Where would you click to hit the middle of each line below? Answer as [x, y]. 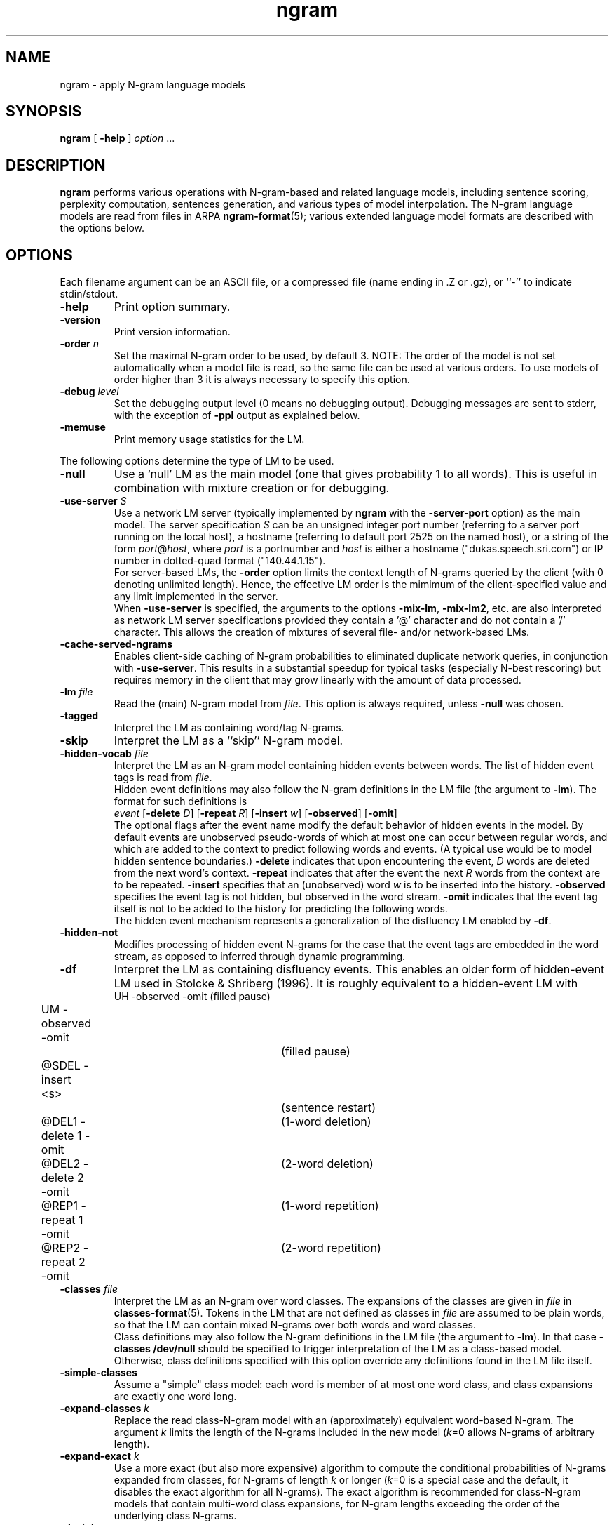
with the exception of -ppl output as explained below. [237, 415]
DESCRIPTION [56, 165]
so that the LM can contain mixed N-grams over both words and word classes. [295, 1325]
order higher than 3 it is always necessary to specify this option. [262, 380]
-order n [79, 344]
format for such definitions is [180, 801]
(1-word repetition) [330, 1206]
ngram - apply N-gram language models [153, 84]
